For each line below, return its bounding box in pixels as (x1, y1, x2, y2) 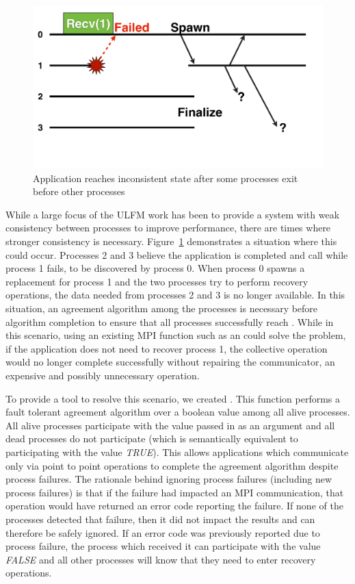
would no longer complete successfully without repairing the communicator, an (5, 355, 335, 369)
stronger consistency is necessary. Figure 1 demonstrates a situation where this (5, 234, 337, 249)
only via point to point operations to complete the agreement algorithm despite (5, 458, 339, 472)
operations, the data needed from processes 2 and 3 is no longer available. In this (5, 288, 345, 302)
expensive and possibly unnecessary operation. (5, 368, 200, 382)
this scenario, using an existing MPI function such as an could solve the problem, (5, 328, 346, 342)
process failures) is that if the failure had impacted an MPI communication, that (5, 485, 344, 499)
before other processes (33, 184, 125, 199)
